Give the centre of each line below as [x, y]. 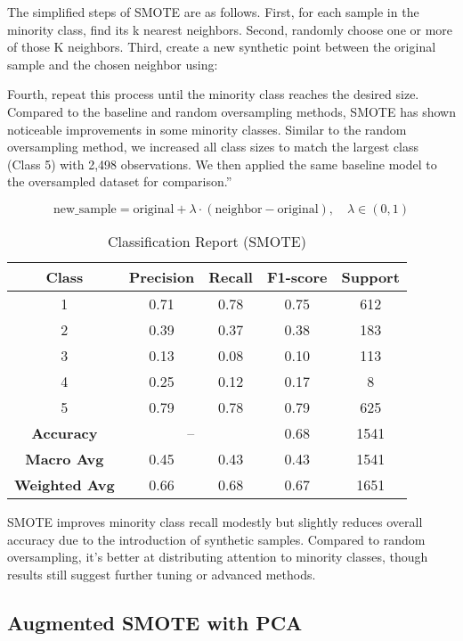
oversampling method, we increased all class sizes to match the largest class [213, 147]
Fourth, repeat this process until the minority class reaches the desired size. [213, 94]
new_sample [85, 209]
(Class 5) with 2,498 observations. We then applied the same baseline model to [222, 164]
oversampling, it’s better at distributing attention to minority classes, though [218, 557]
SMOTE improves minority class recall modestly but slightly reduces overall [215, 521]
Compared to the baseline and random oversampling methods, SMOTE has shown [231, 111]
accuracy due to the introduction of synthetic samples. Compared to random [216, 539]
